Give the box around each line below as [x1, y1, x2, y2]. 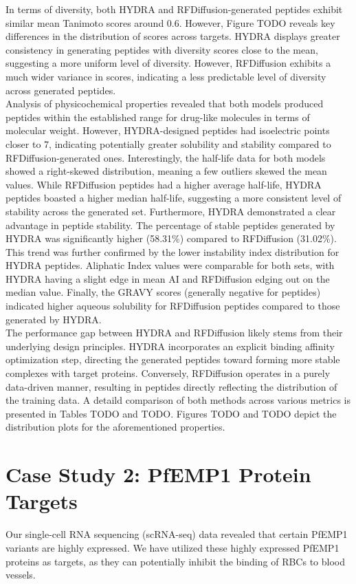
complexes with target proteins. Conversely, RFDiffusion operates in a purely [5, 366, 331, 380]
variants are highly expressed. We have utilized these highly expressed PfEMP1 [5, 540, 340, 554]
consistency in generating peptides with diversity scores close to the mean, [5, 42, 318, 56]
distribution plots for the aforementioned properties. [5, 420, 225, 434]
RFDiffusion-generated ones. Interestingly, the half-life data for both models [5, 150, 326, 164]
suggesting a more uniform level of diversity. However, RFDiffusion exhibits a [5, 56, 331, 70]
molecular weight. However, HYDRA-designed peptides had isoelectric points [5, 123, 330, 138]
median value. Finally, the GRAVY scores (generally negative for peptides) [5, 285, 321, 299]
